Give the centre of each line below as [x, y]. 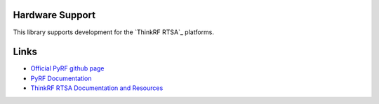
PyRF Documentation [61, 78]
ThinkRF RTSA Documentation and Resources [97, 88]
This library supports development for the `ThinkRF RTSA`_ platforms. [113, 32]
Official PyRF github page [67, 68]
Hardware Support [54, 15]
